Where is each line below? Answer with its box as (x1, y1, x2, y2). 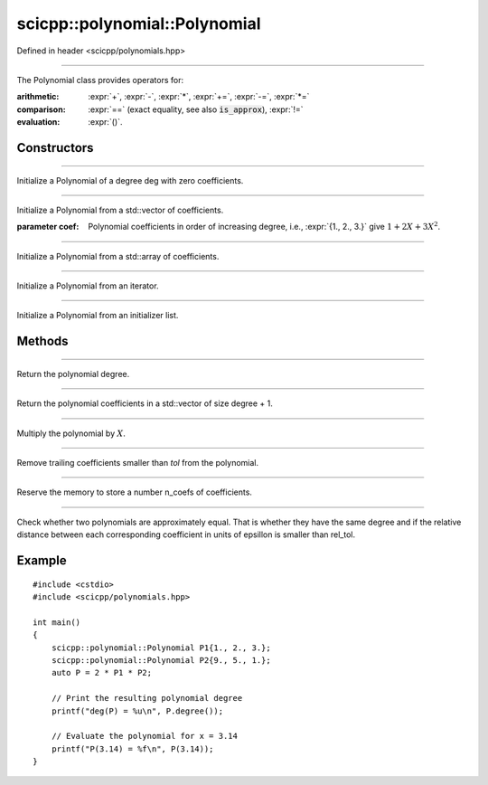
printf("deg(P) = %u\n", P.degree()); (51, 705, 224, 716)
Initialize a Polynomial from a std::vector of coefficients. (16, 204, 224, 215)
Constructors (16, 140, 94, 156)
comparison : (16, 104, 67, 115)
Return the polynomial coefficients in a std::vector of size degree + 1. (16, 398, 273, 409)
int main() (33, 617, 81, 628)
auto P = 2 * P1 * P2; (51, 667, 153, 678)
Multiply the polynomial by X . (16, 428, 127, 439)
